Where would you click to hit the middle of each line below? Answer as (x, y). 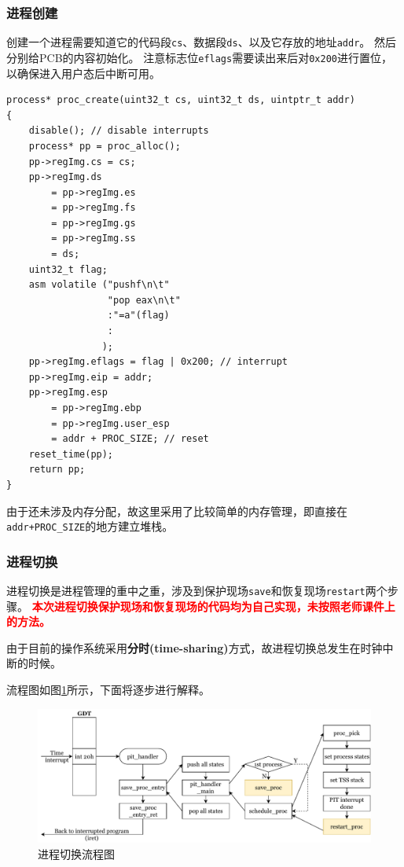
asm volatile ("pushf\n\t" (99, 285)
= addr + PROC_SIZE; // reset (130, 439)
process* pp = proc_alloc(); (105, 146)
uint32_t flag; (68, 269)
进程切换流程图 (76, 853)
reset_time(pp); (71, 454)
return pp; (57, 470)
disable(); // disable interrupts (119, 131)
